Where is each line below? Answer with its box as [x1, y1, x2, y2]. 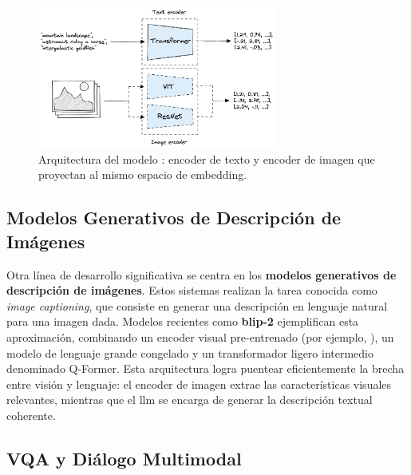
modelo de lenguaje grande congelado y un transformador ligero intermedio [6, 344, 374, 361]
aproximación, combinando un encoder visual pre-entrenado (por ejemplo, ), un [6, 328, 394, 345]
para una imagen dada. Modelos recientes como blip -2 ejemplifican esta [6, 313, 359, 330]
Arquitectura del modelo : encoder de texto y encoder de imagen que [38, 150, 375, 167]
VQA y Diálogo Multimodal [6, 445, 242, 470]
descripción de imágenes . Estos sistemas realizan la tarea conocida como [6, 282, 377, 299]
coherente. [6, 406, 56, 423]
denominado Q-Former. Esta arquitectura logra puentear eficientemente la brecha [6, 360, 405, 377]
